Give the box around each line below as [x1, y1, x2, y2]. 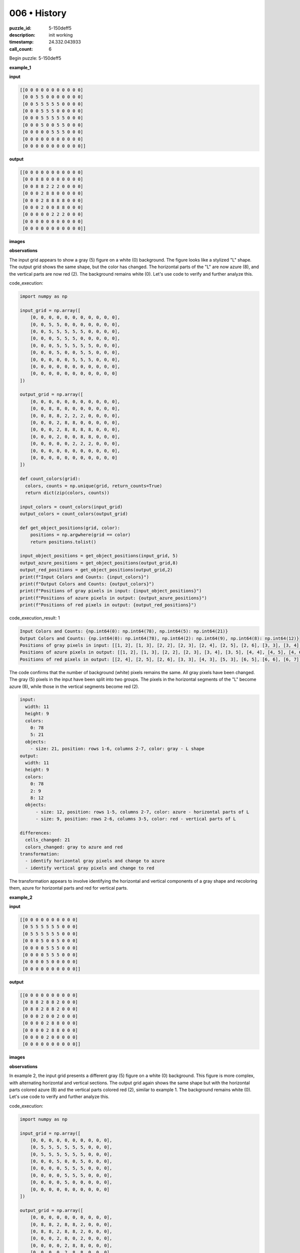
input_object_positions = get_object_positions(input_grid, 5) [19, 553, 178, 559]
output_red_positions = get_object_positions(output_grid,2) [19, 567, 173, 573]
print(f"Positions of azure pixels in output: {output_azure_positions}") [19, 595, 207, 601]
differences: [19, 830, 52, 836]
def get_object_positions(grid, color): [19, 525, 120, 531]
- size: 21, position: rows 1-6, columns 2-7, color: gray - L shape [30, 746, 204, 752]
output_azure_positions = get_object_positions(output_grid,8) [19, 560, 178, 566]
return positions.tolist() [30, 539, 97, 545]
